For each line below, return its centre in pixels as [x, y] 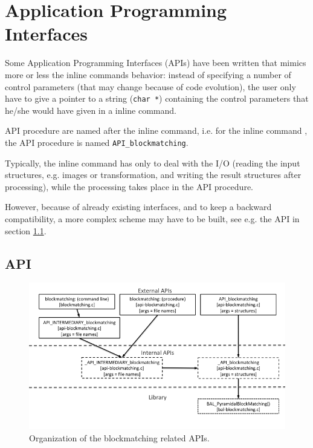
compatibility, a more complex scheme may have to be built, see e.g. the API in [152, 218]
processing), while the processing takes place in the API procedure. [129, 186]
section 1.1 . [26, 230]
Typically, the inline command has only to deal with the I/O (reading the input [153, 163]
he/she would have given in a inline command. [91, 110]
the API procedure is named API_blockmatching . [97, 142]
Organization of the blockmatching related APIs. [119, 437]
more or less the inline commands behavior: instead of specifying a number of [148, 74]
